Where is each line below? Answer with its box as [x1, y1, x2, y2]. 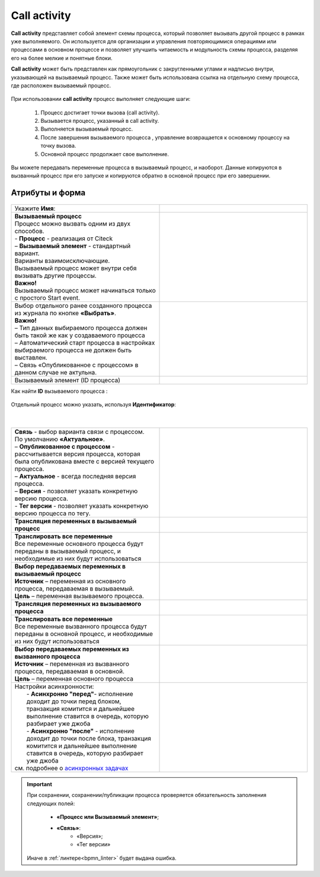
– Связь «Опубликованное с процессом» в [14, 361, 139, 369]
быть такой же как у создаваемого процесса [14, 331, 145, 339]
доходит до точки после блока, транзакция [26, 734, 151, 742]
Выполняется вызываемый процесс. [40, 125, 133, 133]
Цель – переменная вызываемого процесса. [14, 592, 145, 600]
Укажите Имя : [14, 204, 56, 212]
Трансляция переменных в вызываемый [14, 517, 137, 525]
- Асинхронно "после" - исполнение [26, 727, 135, 735]
